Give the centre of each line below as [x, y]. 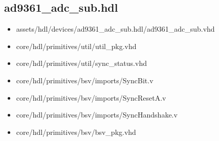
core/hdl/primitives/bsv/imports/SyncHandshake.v [97, 115]
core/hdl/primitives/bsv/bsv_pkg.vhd [76, 132]
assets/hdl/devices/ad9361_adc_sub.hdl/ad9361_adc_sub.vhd [115, 29]
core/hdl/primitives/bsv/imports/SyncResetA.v [91, 97]
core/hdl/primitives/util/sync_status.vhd [81, 63]
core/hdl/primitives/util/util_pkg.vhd [76, 46]
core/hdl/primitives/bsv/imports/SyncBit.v [85, 80]
